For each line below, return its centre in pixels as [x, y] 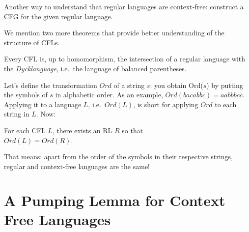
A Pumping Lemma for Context [115, 200]
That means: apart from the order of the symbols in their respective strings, [118, 157]
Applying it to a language [43, 104]
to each [226, 104]
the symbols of [26, 95]
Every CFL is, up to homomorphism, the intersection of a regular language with [125, 59]
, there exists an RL [82, 130]
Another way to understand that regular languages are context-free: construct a [124, 6]
